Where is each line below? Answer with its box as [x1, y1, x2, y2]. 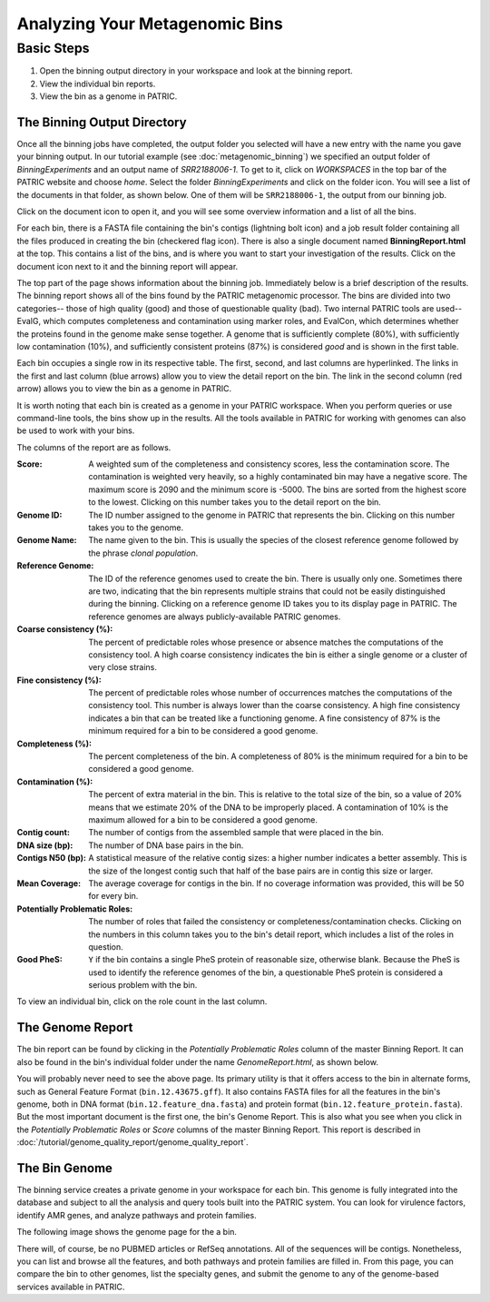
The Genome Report [16, 1020, 133, 1035]
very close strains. [88, 662, 158, 673]
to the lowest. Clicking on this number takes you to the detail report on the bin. [88, 497, 381, 508]
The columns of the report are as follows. [16, 441, 171, 453]
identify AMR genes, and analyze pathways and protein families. [16, 1209, 258, 1220]
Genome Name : [16, 535, 77, 546]
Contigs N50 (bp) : [16, 853, 86, 863]
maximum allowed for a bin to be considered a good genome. [88, 814, 318, 825]
